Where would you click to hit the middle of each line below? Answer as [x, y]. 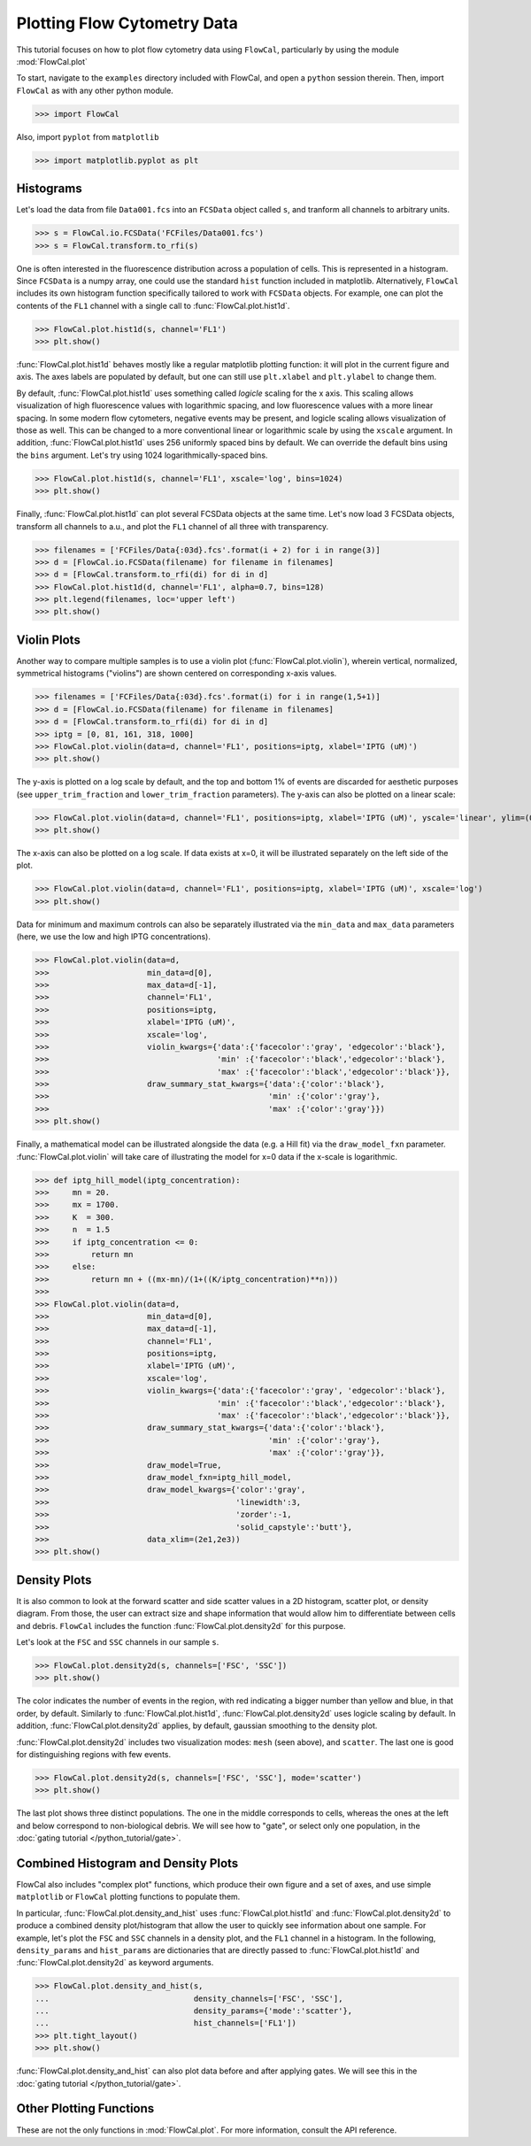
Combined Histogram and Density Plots [127, 1863]
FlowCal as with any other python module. [95, 90]
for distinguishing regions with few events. [94, 1754]
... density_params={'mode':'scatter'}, [194, 2011]
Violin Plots [49, 640]
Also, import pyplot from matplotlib [88, 136]
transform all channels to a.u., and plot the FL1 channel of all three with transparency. [173, 526]
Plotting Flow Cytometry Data [127, 23]
